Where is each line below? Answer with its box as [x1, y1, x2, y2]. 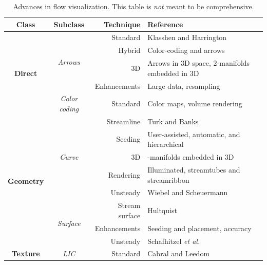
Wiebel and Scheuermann [147, 187, 228, 198]
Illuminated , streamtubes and [147, 164, 240, 175]
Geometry [8, 176, 44, 186]
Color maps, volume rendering [147, 98, 242, 109]
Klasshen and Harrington [147, 32, 227, 43]
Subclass [53, 18, 85, 29]
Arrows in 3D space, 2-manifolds [147, 58, 250, 68]
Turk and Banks [147, 116, 199, 126]
